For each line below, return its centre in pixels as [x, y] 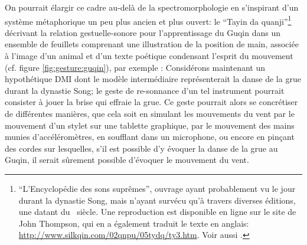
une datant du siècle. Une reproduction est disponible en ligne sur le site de [157, 212]
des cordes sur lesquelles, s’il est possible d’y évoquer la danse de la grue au [141, 148]
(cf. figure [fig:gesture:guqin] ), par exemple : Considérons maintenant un [135, 67]
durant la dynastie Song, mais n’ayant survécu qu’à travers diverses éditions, [157, 200]
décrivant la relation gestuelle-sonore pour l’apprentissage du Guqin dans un [143, 32]
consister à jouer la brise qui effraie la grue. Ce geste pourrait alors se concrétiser [151, 102]
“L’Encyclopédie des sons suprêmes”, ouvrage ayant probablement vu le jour [157, 188]
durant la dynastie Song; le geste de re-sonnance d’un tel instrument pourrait [145, 90]
